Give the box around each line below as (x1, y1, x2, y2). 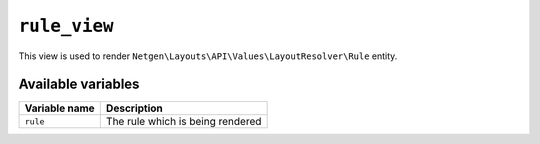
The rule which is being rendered (105, 115, 262, 129)
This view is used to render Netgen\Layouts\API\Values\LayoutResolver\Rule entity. (18, 50, 398, 62)
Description (105, 101, 164, 115)
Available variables (18, 76, 140, 93)
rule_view (18, 15, 114, 37)
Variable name (24, 101, 95, 115)
